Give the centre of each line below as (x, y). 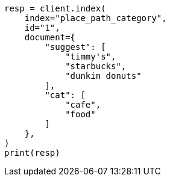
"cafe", (83, 105)
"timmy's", (91, 57)
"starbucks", (96, 66)
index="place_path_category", (96, 18)
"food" (80, 114)
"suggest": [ (75, 47)
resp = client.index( (55, 8)
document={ (50, 37)
